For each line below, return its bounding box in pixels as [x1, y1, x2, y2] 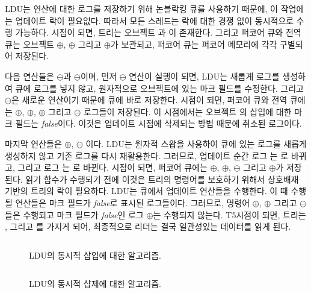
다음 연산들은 [5, 69, 54, 82]
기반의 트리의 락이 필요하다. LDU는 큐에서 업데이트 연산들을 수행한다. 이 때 [5, 184, 288, 197]
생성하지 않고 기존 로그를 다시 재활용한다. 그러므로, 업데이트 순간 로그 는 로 [5, 149, 289, 162]
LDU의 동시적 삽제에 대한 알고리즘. [29, 277, 161, 290]
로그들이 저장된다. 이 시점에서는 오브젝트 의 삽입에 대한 [83, 105, 292, 118]
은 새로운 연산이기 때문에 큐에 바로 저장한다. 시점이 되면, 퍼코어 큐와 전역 [11, 93, 288, 106]
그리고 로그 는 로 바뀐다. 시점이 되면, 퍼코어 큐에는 [17, 161, 208, 174]
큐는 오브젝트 [5, 37, 54, 50]
